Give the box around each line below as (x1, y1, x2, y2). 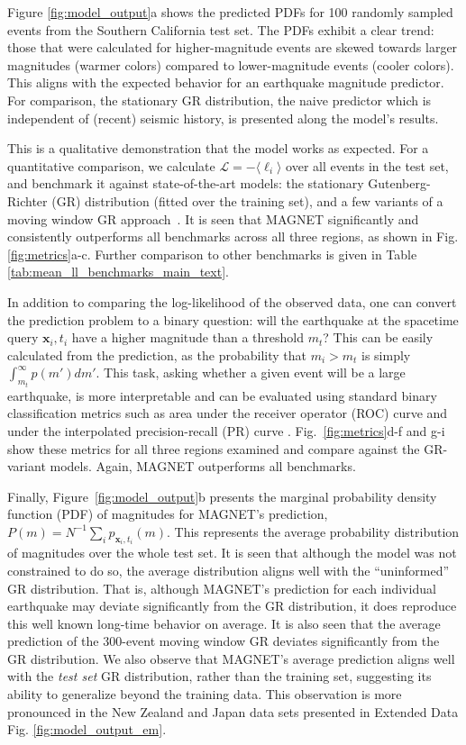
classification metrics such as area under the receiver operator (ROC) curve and (7, 404, 448, 422)
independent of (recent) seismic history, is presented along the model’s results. (7, 108, 439, 127)
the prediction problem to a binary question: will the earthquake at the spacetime (7, 310, 459, 329)
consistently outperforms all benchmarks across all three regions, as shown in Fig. (7, 227, 459, 246)
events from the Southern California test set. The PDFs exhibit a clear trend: (7, 20, 434, 39)
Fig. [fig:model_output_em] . (7, 720, 167, 739)
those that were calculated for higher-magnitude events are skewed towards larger (7, 38, 458, 57)
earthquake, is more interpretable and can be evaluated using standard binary (7, 386, 437, 404)
